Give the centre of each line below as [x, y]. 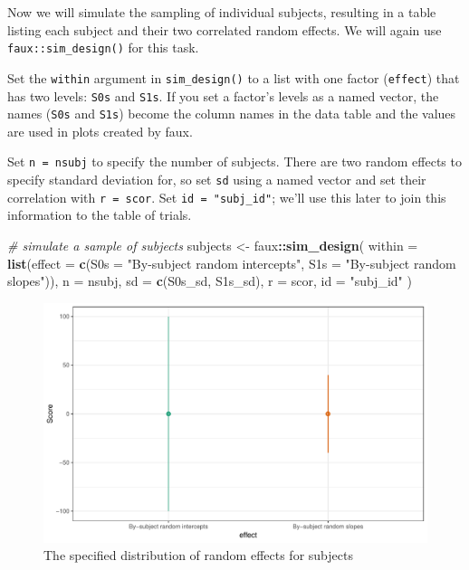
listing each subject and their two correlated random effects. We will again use [225, 29]
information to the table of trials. [100, 215]
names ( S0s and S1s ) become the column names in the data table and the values [232, 114]
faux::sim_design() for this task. [103, 47]
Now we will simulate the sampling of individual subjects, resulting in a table [222, 12]
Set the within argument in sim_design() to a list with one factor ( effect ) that [234, 77]
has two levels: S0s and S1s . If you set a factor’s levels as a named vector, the [223, 95]
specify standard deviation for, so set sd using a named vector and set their [217, 180]
